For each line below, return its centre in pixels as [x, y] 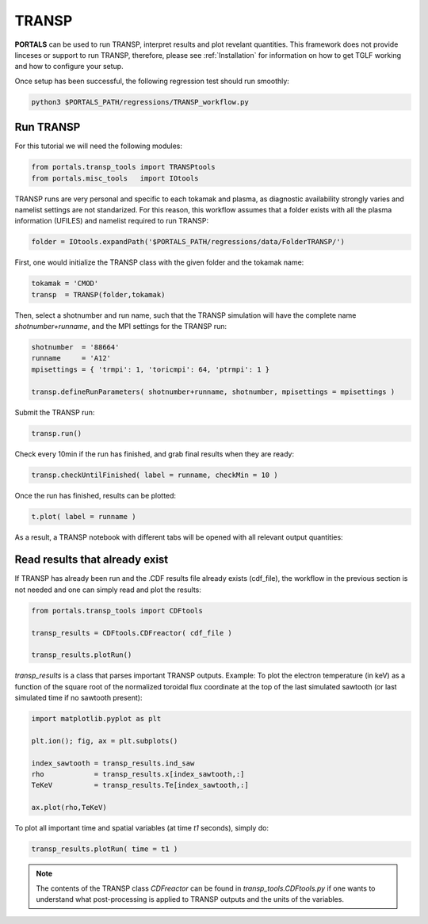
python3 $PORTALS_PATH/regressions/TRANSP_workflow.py [140, 102]
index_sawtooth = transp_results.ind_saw [113, 763]
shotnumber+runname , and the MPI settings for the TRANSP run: [121, 326]
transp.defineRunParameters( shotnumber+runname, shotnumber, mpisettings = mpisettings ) [213, 391]
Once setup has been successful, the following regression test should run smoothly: [152, 81]
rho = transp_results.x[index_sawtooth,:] [138, 774]
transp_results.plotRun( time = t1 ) [105, 849]
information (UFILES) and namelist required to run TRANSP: [112, 221]
